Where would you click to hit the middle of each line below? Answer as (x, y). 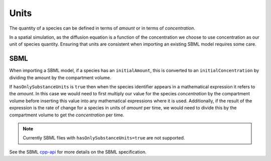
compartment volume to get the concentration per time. (67, 115)
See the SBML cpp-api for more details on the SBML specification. (78, 152)
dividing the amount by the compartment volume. (60, 77)
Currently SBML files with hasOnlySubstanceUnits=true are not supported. (104, 138)
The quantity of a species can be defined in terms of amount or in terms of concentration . (102, 28)
